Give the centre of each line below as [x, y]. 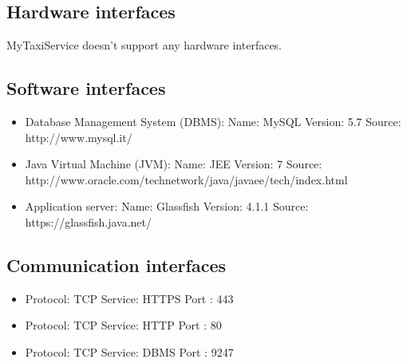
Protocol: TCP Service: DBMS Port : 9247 [129, 351]
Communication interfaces [117, 264]
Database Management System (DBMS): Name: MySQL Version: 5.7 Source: [213, 121]
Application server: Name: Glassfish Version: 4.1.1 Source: [167, 206]
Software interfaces [86, 88]
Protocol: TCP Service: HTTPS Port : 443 [129, 298]
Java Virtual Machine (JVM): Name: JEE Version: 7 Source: [174, 164]
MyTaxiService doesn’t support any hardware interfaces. [144, 45]
